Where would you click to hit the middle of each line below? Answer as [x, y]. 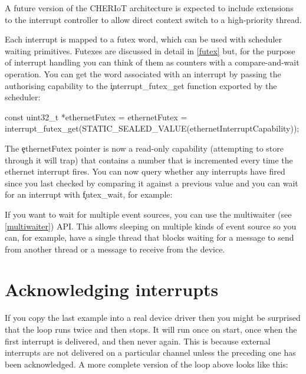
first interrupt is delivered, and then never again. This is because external [138, 341]
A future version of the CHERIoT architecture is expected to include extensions [149, 8]
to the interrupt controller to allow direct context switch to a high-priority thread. [153, 19]
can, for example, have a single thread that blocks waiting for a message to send [149, 237]
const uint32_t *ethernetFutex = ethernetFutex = [96, 117]
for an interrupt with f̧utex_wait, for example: [89, 194]
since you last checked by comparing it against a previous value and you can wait [152, 183]
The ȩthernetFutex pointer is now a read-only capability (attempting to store [144, 148]
